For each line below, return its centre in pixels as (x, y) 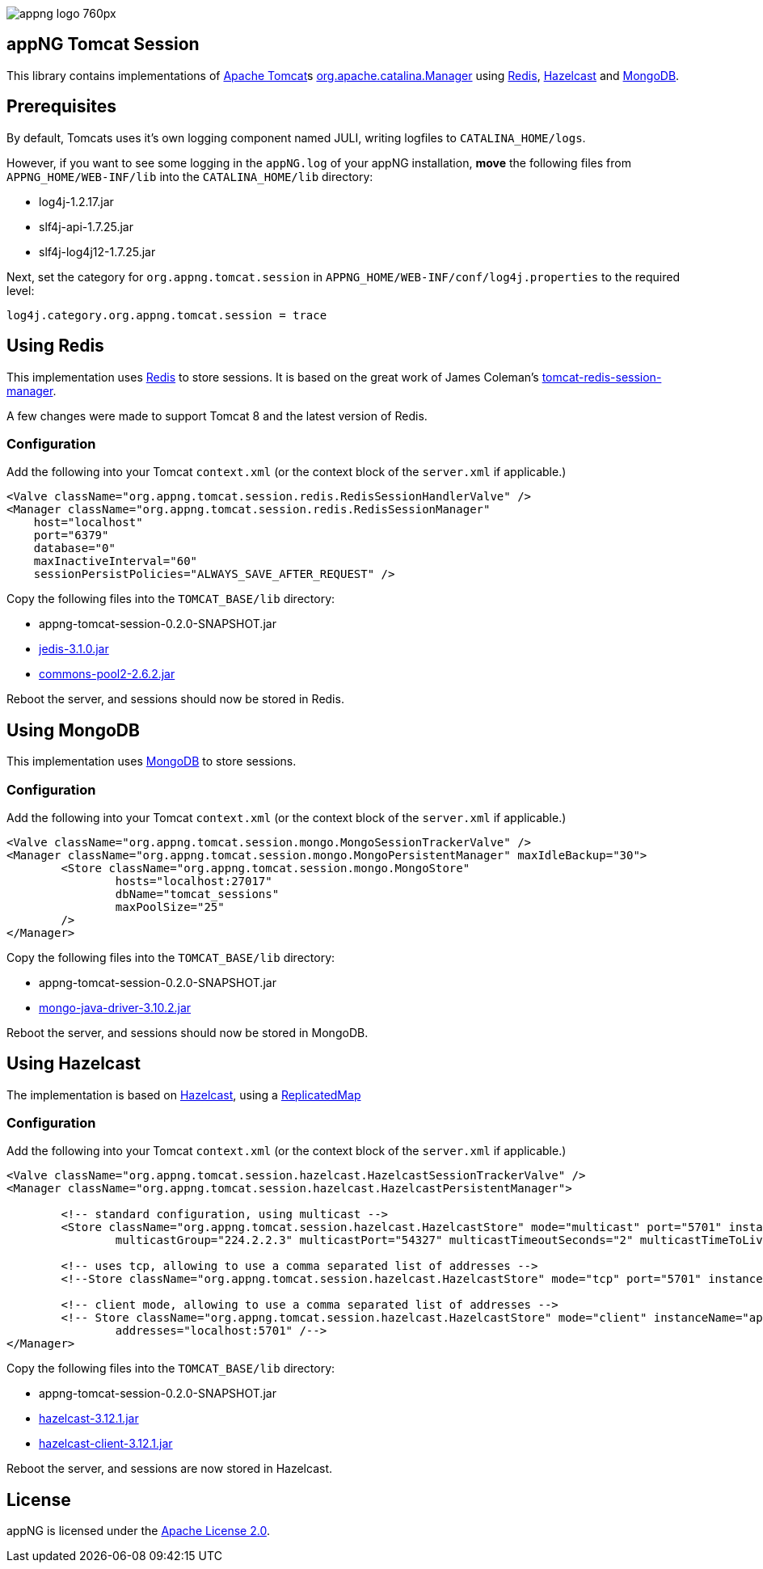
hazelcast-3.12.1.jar (89, 1419)
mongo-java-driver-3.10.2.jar (115, 1007)
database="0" (74, 548)
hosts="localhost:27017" (194, 881)
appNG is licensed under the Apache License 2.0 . (138, 1531)
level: (21, 290)
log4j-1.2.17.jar (76, 201)
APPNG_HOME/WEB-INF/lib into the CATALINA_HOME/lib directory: (190, 176)
